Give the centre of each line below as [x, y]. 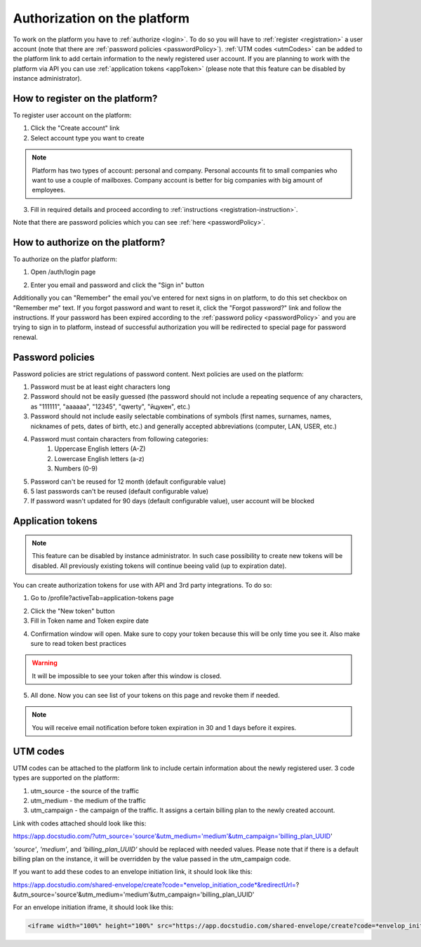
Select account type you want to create [87, 138]
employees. [49, 190]
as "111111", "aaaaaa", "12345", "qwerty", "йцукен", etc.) [111, 406]
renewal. [26, 337]
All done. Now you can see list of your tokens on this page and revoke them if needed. [155, 696]
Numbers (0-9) [76, 469]
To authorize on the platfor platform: [65, 259]
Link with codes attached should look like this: [80, 823]
